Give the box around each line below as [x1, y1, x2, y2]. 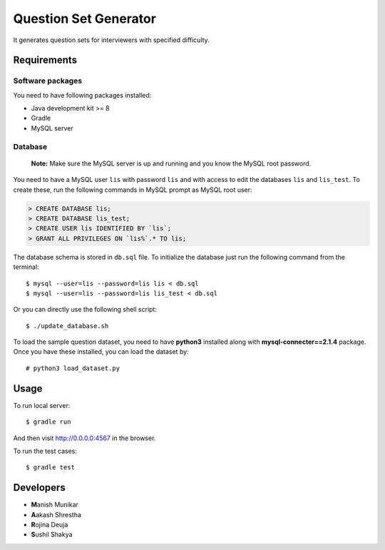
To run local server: [13, 401, 71, 409]
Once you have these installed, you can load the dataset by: [13, 347, 189, 356]
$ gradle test [26, 464, 75, 472]
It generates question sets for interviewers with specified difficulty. [13, 36, 210, 44]
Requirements [13, 54, 78, 66]
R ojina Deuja [31, 521, 68, 529]
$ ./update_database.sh [26, 322, 109, 330]
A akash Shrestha [31, 510, 82, 519]
